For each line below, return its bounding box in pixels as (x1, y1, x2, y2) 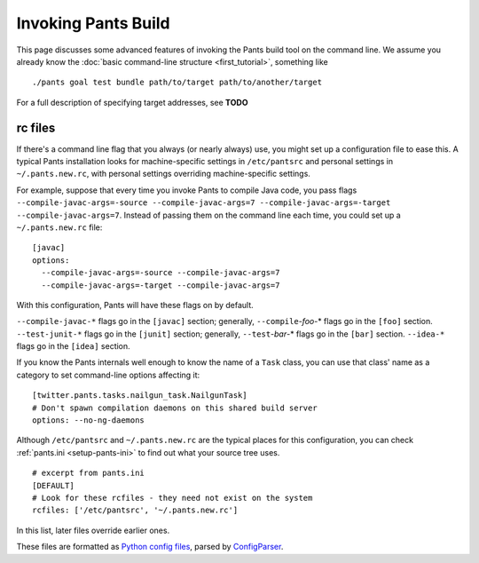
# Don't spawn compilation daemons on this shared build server (32, 402, 318, 413)
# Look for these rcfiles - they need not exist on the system (32, 493, 313, 503)
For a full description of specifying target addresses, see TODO (16, 97, 248, 107)
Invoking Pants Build (16, 13, 170, 33)
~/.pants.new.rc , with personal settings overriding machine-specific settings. (16, 169, 310, 179)
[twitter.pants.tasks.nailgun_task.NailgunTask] (32, 391, 247, 400)
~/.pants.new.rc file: (16, 222, 103, 233)
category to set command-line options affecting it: (16, 369, 200, 380)
